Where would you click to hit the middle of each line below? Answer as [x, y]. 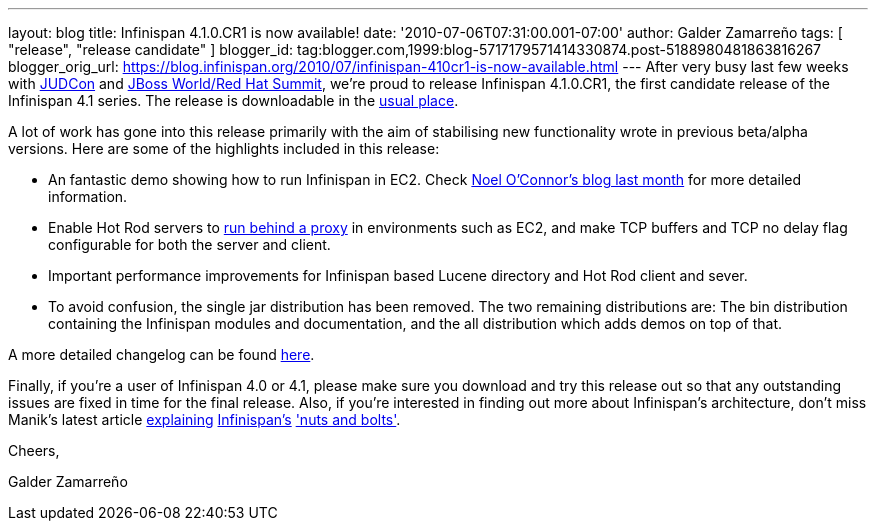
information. [88, 196]
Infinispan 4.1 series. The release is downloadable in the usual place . [233, 100]
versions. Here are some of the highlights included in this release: [224, 148]
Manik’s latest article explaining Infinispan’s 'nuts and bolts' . [204, 419]
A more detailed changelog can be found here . [161, 354]
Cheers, [34, 450]
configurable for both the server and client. [189, 244]
